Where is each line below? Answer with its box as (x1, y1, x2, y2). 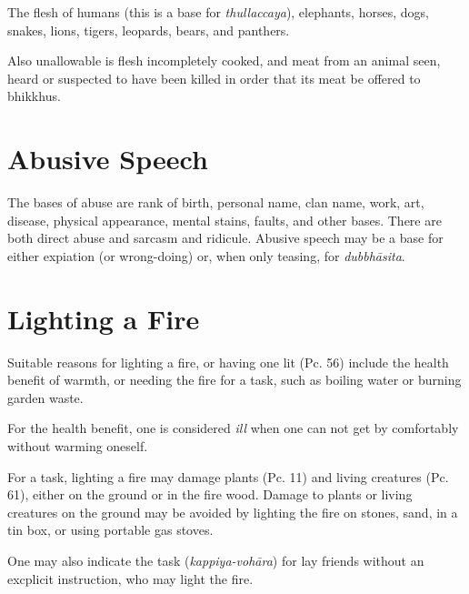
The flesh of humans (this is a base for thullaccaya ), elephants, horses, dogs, (7, 3, 429, 21)
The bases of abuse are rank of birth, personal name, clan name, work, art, (7, 193, 424, 212)
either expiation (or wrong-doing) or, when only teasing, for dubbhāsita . (7, 246, 405, 265)
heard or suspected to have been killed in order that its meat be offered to (7, 68, 421, 87)
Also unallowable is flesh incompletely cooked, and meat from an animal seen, (7, 51, 441, 70)
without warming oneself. (7, 436, 148, 455)
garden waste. (7, 388, 84, 407)
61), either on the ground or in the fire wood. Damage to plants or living (7, 485, 413, 504)
